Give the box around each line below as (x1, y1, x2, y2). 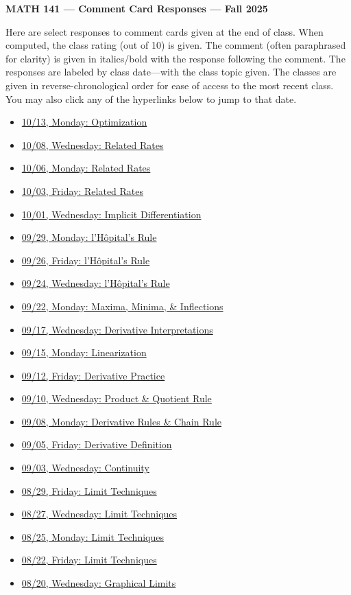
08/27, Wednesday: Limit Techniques (21, 506, 178, 521)
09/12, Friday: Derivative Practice (21, 368, 165, 382)
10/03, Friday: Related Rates (21, 183, 144, 198)
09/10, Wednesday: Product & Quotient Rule (21, 391, 212, 406)
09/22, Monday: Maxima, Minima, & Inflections (21, 299, 223, 313)
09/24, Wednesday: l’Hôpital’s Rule (21, 276, 170, 290)
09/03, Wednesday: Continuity (21, 460, 149, 475)
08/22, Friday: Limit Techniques (21, 552, 157, 567)
